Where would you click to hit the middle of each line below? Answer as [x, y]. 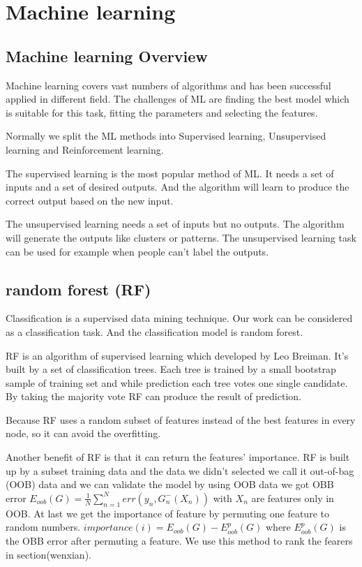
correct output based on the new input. [90, 200]
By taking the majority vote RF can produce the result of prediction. [153, 396]
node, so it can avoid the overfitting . [83, 433]
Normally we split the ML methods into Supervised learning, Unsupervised [166, 136]
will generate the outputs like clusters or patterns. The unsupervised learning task [181, 237]
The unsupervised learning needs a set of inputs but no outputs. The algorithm [175, 224]
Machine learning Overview [107, 56]
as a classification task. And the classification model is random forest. [154, 331]
